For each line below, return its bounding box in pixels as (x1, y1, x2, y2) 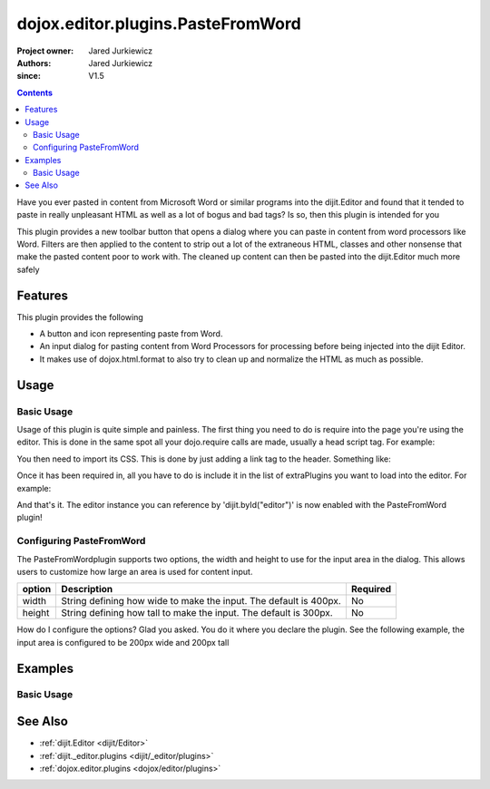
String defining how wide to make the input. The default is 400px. (61, 595, 342, 608)
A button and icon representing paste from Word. (39, 328, 223, 339)
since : (16, 71, 41, 82)
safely (16, 264, 40, 275)
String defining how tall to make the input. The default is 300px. (61, 607, 333, 619)
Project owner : (16, 45, 74, 56)
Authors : (16, 57, 52, 68)
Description (61, 583, 113, 596)
